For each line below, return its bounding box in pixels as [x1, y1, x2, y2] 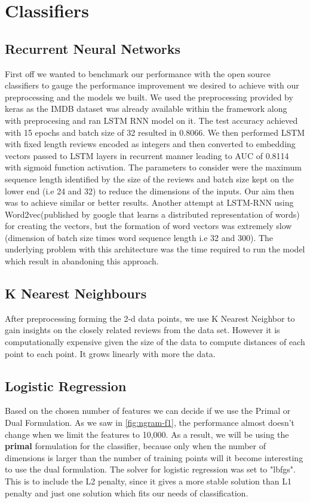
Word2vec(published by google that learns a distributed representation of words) [5, 208, 300, 220]
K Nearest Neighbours [5, 284, 147, 303]
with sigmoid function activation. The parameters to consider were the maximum [5, 161, 302, 173]
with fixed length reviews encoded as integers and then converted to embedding [5, 138, 296, 150]
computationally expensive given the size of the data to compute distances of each [5, 336, 305, 348]
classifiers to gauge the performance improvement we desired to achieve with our [5, 79, 299, 92]
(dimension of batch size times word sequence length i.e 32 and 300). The [5, 231, 274, 243]
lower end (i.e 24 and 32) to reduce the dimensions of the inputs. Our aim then [5, 184, 294, 197]
